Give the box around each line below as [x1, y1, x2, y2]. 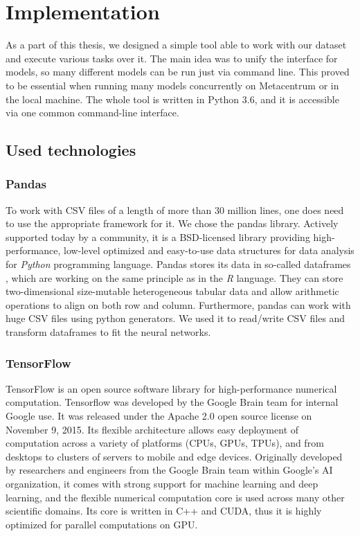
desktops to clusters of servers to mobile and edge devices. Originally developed [6, 449, 343, 463]
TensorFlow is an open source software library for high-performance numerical [6, 381, 337, 395]
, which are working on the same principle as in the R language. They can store [6, 270, 343, 285]
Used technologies [6, 139, 136, 161]
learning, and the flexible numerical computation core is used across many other [6, 490, 345, 504]
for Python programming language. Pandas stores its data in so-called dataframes [6, 257, 351, 271]
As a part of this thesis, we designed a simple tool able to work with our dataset [6, 37, 347, 52]
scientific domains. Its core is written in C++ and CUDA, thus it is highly [6, 503, 322, 518]
